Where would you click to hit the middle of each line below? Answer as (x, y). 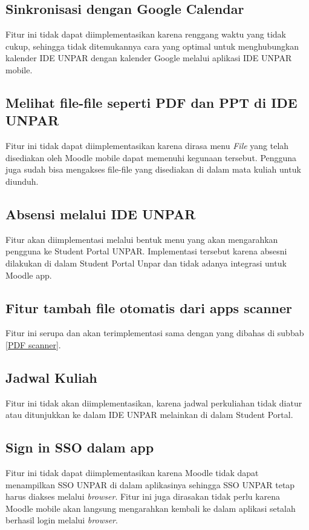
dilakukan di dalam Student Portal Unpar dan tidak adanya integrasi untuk (146, 263)
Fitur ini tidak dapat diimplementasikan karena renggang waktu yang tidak (146, 34)
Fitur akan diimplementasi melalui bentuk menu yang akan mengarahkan (142, 239)
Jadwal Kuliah (51, 377)
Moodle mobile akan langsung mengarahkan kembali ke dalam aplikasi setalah (151, 508)
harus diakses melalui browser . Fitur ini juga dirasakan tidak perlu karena (143, 496)
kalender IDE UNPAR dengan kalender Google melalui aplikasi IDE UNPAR (149, 58)
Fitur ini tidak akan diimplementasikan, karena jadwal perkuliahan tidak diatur (154, 402)
